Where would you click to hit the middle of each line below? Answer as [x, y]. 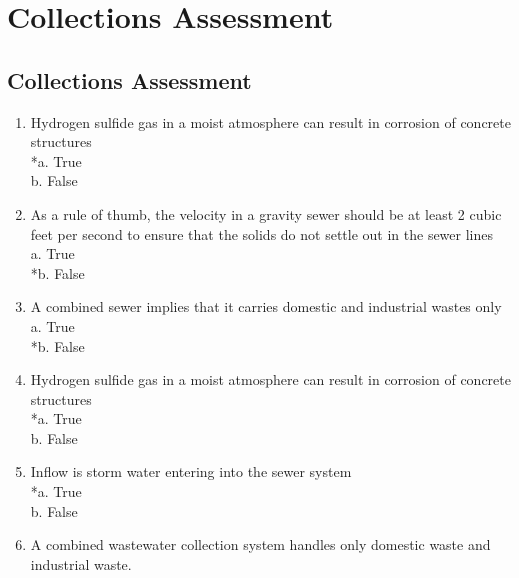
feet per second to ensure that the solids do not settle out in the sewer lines [262, 233]
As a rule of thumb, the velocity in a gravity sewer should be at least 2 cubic [266, 213]
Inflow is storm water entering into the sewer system [191, 471]
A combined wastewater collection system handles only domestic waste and [260, 544]
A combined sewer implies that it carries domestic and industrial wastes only [266, 306]
